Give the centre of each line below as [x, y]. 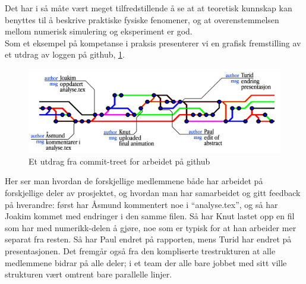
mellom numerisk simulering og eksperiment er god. [99, 31]
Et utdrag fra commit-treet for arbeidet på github [119, 161]
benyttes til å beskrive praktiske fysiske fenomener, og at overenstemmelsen [142, 19]
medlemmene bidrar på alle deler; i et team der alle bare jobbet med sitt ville [146, 262]
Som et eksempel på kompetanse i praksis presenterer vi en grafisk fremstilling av [153, 42]
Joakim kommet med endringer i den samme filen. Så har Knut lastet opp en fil [150, 216]
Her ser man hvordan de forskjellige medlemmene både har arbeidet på [134, 181]
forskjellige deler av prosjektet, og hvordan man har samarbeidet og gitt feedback [153, 192]
